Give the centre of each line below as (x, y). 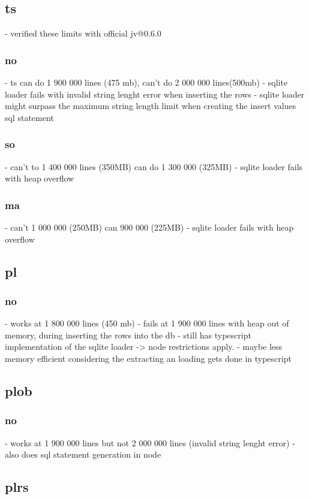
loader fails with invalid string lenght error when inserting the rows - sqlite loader (155, 94)
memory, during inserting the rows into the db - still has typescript (128, 335)
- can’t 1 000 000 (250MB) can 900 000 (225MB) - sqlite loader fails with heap (149, 227)
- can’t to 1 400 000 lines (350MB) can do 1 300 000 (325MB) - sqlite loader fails (154, 166)
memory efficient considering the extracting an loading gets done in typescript (148, 358)
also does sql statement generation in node (83, 454)
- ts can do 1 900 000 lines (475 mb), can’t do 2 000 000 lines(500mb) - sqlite (146, 82)
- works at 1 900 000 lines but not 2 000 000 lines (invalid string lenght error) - (150, 442)
